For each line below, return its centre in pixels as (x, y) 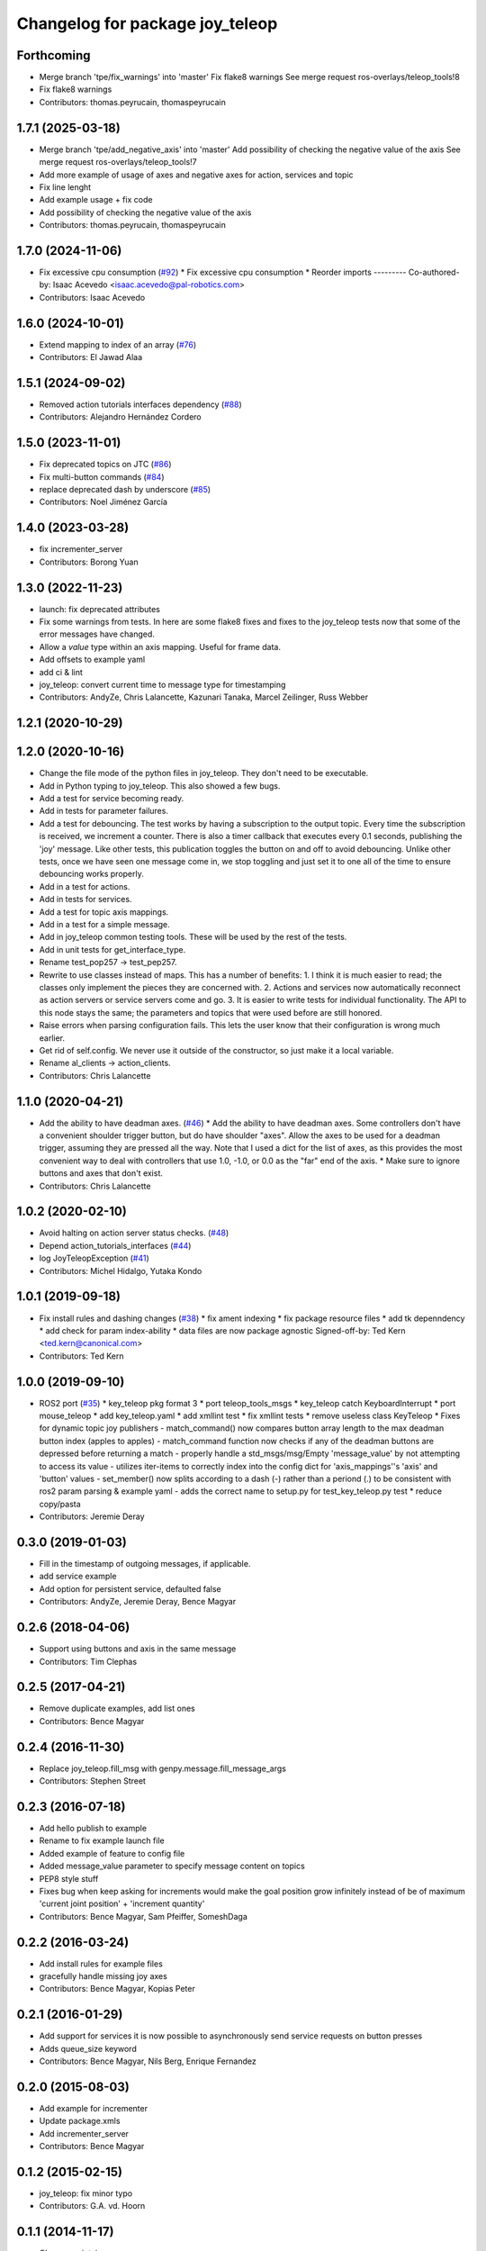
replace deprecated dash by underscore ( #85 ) (125, 490)
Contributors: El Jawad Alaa (91, 357)
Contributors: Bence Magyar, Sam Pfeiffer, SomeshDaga (143, 1916)
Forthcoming (54, 55)
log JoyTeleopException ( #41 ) (94, 1258)
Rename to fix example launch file (102, 1840)
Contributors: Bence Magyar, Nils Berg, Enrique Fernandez (148, 2061)
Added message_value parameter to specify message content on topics (172, 1866)
